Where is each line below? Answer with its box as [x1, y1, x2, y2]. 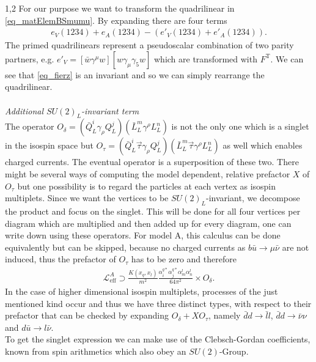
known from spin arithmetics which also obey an [5, 344, 186, 357]
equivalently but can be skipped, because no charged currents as [5, 240, 246, 253]
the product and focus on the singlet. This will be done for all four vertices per [5, 204, 301, 217]
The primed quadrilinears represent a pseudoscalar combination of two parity [5, 39, 294, 51]
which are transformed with [153, 52, 257, 65]
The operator [5, 120, 54, 133]
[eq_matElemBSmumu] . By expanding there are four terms [5, 13, 227, 26]
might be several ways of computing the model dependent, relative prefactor [5, 167, 290, 180]
